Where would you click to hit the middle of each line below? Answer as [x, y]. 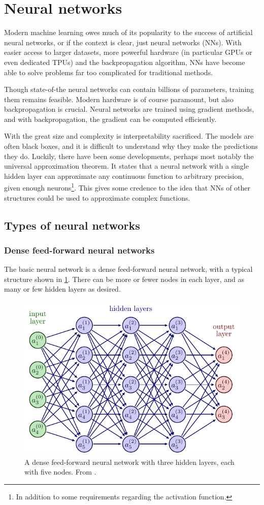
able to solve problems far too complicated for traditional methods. [109, 72]
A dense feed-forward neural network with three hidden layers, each [129, 462]
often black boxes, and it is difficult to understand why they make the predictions [131, 146]
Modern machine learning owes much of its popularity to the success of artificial [128, 32]
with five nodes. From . [60, 472]
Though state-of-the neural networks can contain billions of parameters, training [129, 89]
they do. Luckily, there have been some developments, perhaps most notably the [129, 156]
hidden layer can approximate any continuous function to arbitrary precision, [124, 176]
